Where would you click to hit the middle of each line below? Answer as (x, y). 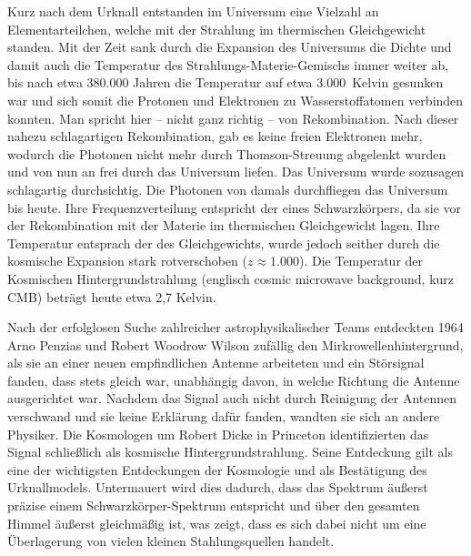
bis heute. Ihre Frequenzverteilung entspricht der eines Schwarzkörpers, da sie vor (235, 207)
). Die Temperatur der (361, 261)
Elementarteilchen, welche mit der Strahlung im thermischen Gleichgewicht (217, 29)
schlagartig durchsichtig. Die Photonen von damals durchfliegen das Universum (228, 189)
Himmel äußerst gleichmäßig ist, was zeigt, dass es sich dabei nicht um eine (217, 523)
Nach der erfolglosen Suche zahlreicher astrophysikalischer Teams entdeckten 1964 (235, 327)
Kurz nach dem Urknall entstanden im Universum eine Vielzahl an (193, 11)
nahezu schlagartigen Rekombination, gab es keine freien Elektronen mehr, (215, 136)
